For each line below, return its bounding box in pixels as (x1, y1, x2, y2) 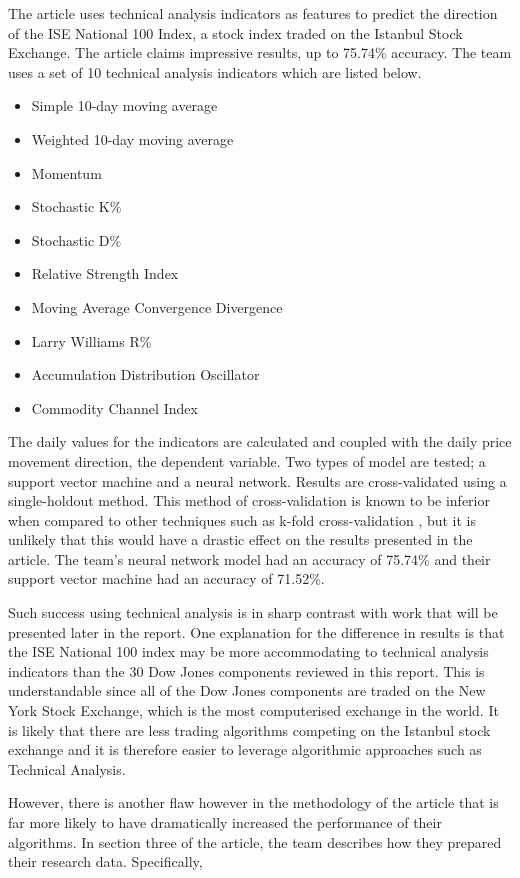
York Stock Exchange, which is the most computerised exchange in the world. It (8, 700, 499, 721)
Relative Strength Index (31, 263, 179, 284)
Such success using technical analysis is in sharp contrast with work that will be (8, 602, 498, 623)
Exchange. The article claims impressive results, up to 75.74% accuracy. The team (8, 42, 512, 63)
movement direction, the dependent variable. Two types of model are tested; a (8, 450, 486, 471)
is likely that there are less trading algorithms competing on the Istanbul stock (8, 719, 491, 740)
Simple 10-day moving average (31, 95, 218, 116)
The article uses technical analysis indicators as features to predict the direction (8, 3, 498, 23)
